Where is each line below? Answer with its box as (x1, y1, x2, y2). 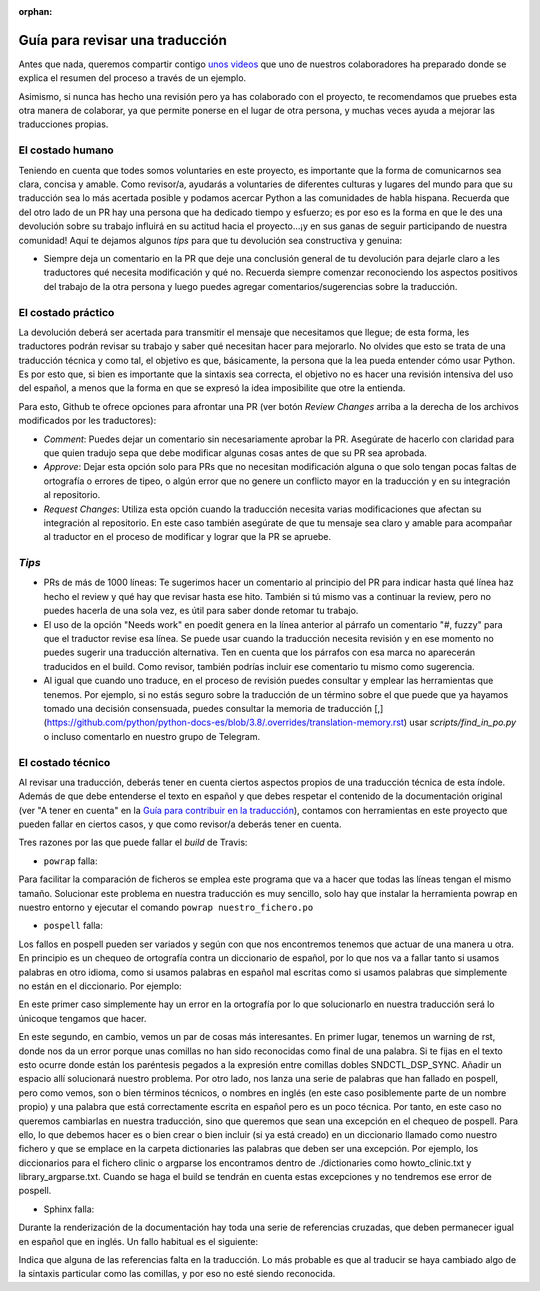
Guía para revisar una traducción (18, 31, 227, 49)
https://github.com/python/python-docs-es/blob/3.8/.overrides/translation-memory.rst (46, 716, 405, 729)
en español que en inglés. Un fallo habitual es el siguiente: (18, 1235, 259, 1247)
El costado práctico (18, 305, 115, 319)
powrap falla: (43, 855, 99, 867)
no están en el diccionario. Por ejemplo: (18, 980, 182, 992)
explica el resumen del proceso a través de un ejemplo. (18, 72, 247, 84)
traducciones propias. (18, 118, 109, 130)
